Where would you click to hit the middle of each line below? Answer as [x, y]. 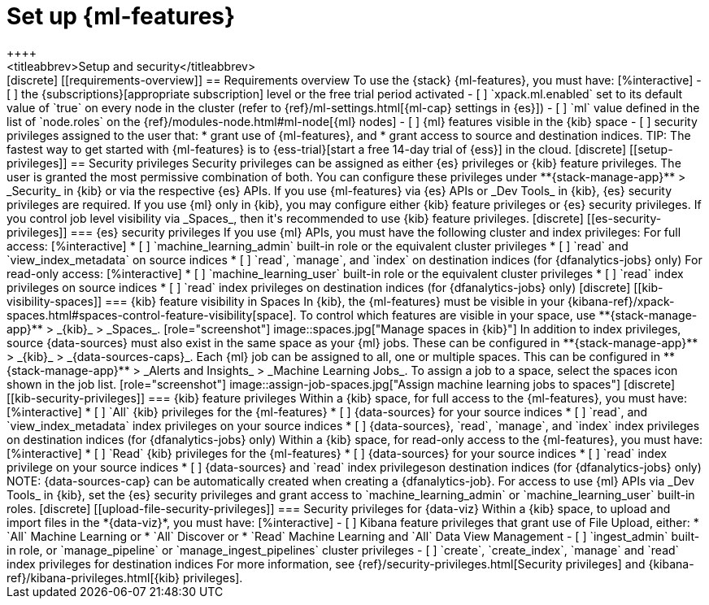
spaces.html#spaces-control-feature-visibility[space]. [152, 315]
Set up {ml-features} [121, 16]
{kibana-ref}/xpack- [621, 301]
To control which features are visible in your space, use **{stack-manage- [498, 315]
